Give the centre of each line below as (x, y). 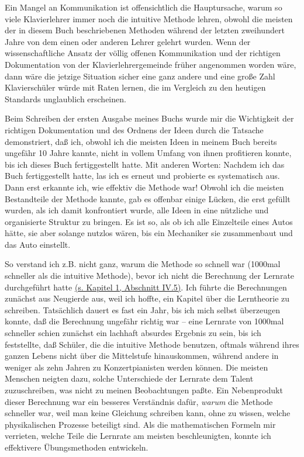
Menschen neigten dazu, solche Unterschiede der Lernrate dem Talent (129, 378)
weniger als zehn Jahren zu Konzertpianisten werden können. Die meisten (137, 367)
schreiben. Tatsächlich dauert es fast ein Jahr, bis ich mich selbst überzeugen (143, 309)
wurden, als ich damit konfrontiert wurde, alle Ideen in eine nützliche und (137, 210)
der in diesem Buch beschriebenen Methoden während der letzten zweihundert (145, 30)
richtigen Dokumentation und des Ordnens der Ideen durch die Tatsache (134, 129)
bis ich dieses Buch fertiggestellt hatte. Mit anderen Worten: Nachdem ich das (145, 164)
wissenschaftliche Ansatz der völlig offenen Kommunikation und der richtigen (143, 53)
